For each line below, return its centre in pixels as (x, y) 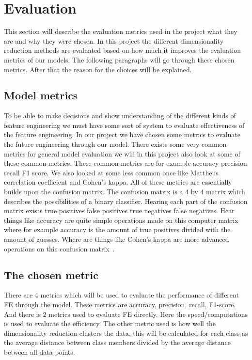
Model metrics (41, 95)
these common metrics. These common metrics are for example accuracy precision (126, 163)
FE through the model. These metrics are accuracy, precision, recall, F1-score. (120, 304)
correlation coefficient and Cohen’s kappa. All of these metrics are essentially (118, 182)
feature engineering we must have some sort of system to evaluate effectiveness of (124, 125)
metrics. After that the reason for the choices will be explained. (98, 69)
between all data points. (39, 352)
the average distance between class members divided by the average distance (117, 342)
